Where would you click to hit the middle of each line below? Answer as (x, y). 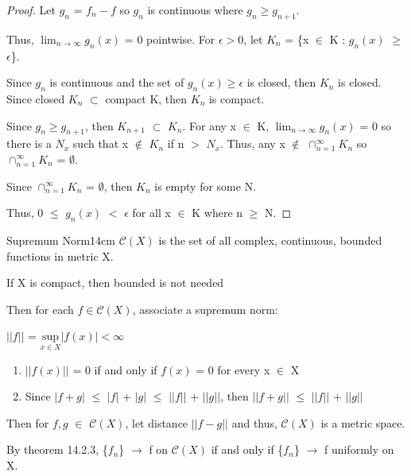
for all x (151, 213)
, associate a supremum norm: (205, 309)
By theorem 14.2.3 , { (57, 449)
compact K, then (146, 98)
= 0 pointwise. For (170, 39)
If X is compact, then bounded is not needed (115, 283)
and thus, (254, 422)
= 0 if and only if (115, 369)
